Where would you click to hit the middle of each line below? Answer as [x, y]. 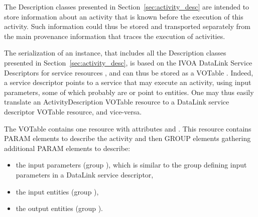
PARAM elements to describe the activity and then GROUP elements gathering [127, 138]
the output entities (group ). [59, 208]
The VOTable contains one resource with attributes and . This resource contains [128, 128]
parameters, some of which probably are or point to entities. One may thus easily [129, 92]
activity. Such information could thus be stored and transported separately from [127, 26]
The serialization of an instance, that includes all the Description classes [115, 53]
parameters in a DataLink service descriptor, [85, 174]
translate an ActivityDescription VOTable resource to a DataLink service [117, 102]
